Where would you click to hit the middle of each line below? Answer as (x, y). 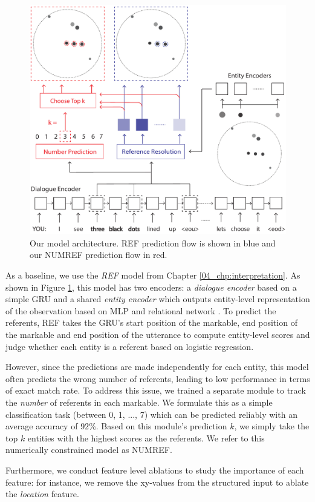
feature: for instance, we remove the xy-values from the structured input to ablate (157, 482)
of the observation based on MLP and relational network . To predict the (141, 310)
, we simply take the (272, 426)
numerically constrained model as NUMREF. (89, 450)
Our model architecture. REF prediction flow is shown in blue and (153, 243)
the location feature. (42, 494)
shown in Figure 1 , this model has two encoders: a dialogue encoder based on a (151, 287)
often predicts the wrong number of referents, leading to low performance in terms (158, 378)
